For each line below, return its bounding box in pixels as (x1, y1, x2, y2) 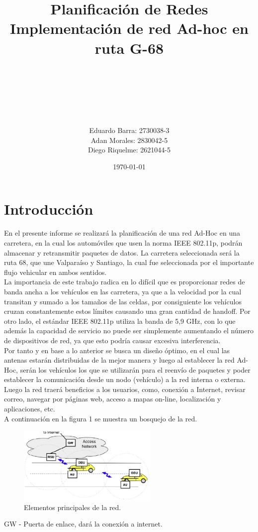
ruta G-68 (94, 37, 164, 58)
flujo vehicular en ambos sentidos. (4, 266, 107, 277)
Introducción (4, 199, 93, 219)
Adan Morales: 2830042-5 (90, 134, 168, 145)
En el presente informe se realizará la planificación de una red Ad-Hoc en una (4, 228, 240, 238)
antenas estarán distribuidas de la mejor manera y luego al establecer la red (4, 355, 235, 365)
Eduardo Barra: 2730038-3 (89, 125, 170, 135)
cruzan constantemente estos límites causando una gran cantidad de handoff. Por (4, 306, 251, 316)
